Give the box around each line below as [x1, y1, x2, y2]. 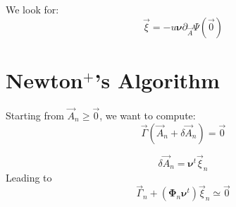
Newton [6, 65, 83, 94]
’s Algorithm [94, 65, 220, 94]
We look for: [6, 2, 59, 16]
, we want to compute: [99, 107, 196, 122]
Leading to [6, 170, 52, 184]
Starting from [6, 107, 64, 122]
